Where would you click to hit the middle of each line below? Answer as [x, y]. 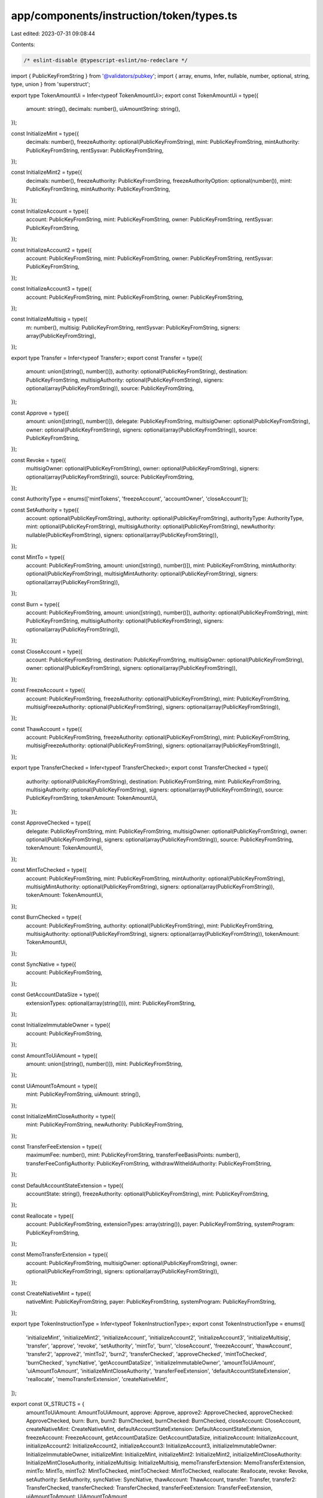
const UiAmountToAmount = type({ [54, 1086]
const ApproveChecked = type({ [51, 823]
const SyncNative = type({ [44, 964]
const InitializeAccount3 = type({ [51, 289]
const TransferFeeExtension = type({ [57, 1147]
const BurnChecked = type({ [46, 917]
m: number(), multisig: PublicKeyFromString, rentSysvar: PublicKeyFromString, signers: [133, 327]
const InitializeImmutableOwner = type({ [61, 1025]
